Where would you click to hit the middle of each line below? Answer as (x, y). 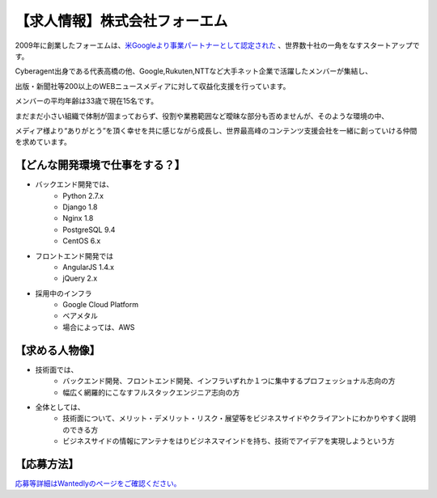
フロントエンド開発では (74, 255)
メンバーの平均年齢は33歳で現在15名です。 (86, 101)
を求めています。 (43, 142)
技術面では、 (57, 369)
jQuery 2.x (80, 278)
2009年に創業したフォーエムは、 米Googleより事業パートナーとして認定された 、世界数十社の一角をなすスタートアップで (217, 45)
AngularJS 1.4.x (89, 267)
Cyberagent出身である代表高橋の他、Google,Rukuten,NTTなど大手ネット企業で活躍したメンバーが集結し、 (193, 71)
